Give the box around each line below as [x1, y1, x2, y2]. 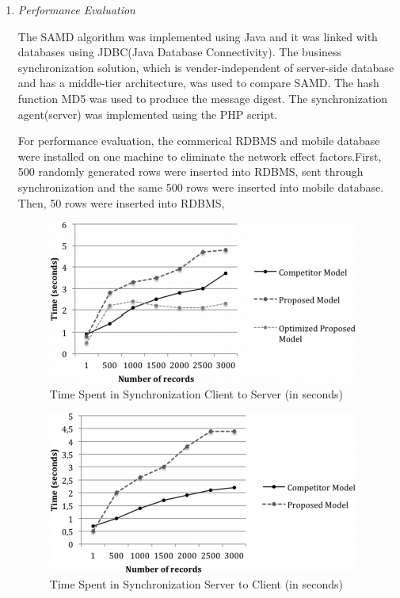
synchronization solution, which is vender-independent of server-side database [17, 59, 394, 75]
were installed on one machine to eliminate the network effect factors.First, [17, 147, 382, 164]
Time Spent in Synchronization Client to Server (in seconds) [49, 385, 343, 402]
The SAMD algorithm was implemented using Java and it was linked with [17, 28, 378, 44]
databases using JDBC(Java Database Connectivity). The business [17, 44, 342, 60]
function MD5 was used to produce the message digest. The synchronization [17, 90, 388, 106]
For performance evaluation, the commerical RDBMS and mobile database [17, 132, 380, 149]
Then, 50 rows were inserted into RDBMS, [17, 194, 225, 211]
